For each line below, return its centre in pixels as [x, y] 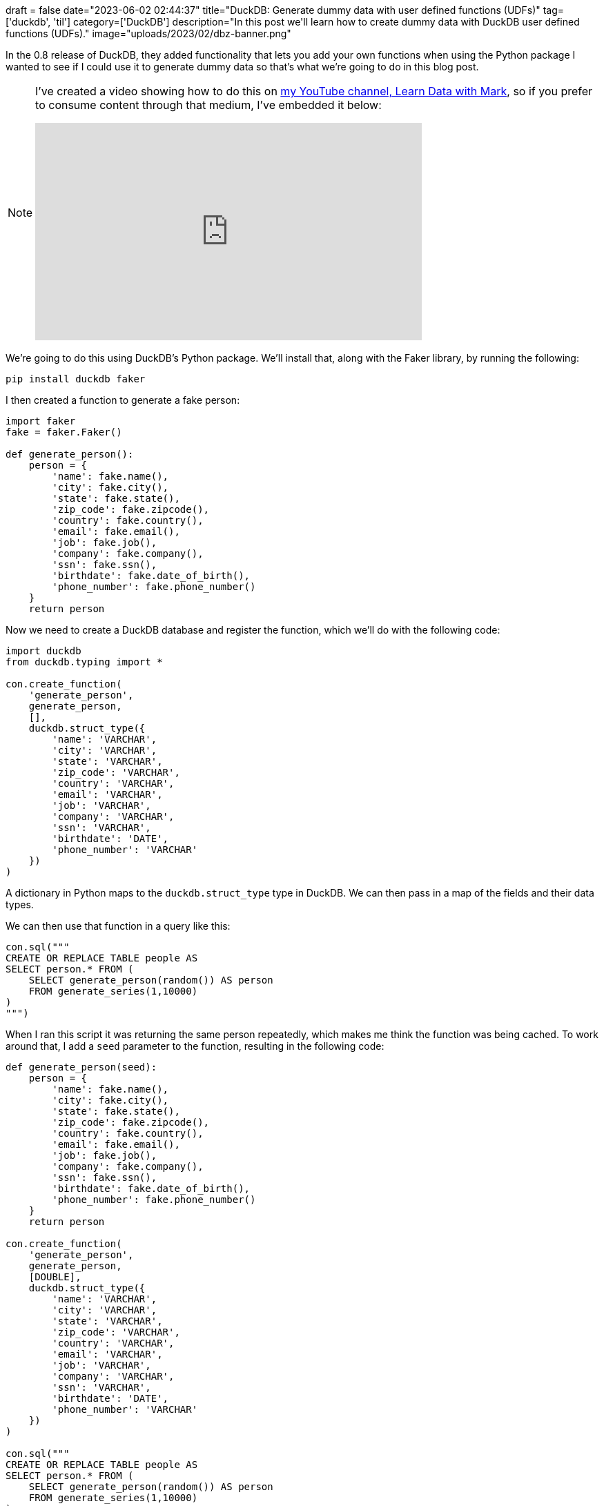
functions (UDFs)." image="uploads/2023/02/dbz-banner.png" [148, 33]
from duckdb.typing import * [84, 662]
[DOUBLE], [55, 1277]
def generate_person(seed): [81, 1067]
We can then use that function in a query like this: [118, 926]
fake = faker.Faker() [64, 432]
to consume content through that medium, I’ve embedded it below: [208, 105]
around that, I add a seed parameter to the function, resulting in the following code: [195, 1046]
